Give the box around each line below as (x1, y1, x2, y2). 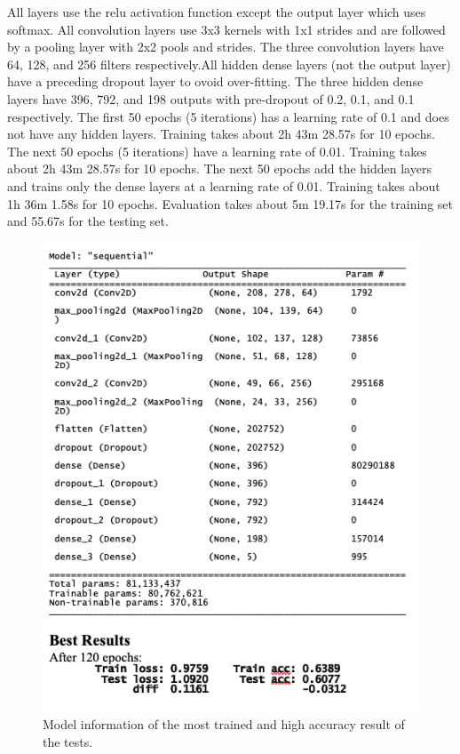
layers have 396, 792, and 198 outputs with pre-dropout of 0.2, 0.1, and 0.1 (7, 89, 415, 108)
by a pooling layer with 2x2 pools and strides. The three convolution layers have (7, 37, 444, 56)
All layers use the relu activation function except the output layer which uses (7, 3, 426, 20)
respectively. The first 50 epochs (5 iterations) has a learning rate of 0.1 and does (7, 107, 449, 125)
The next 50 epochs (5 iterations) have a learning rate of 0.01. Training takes (7, 141, 427, 160)
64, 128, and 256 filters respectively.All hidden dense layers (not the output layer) (7, 54, 451, 73)
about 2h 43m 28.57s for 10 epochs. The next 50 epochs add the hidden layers (7, 159, 432, 178)
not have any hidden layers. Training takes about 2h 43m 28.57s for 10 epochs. (7, 124, 435, 143)
